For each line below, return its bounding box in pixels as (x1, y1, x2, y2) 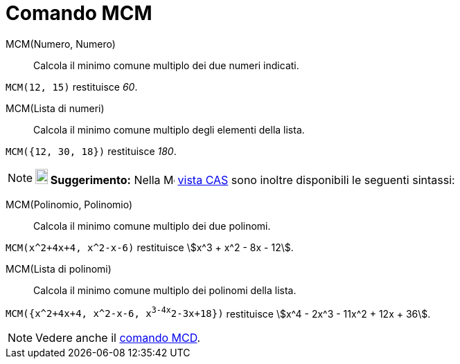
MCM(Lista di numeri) (6, 102, 105, 114)
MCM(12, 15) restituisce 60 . (6, 80, 138, 93)
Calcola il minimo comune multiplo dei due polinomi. (33, 219, 271, 232)
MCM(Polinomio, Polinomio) (6, 198, 133, 210)
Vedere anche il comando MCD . (35, 331, 201, 345)
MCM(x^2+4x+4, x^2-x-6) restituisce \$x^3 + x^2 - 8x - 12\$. (6, 241, 294, 253)
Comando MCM (6, 1, 152, 25)
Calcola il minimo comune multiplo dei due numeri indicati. (33, 59, 299, 71)
